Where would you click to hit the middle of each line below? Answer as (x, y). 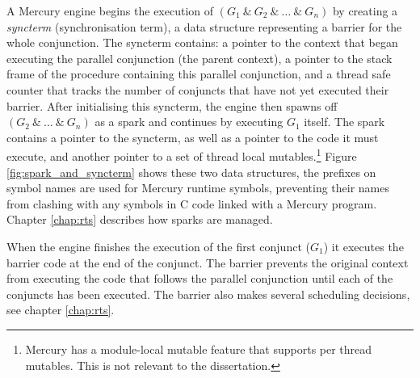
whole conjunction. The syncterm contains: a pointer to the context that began (202, 42)
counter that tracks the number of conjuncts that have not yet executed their (198, 89)
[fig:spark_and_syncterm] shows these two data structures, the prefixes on (191, 172)
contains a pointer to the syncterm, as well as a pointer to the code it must (193, 137)
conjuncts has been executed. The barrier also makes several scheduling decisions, (208, 294)
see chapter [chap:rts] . (61, 310)
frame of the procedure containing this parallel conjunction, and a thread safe (199, 74)
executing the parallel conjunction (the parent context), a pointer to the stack (199, 58)
